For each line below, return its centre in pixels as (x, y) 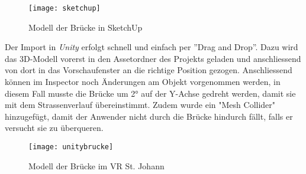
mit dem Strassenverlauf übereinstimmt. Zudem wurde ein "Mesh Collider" (140, 105)
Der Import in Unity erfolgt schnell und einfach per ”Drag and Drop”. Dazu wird (152, 47)
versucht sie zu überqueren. (54, 128)
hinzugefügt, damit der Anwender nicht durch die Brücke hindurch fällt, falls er (149, 116)
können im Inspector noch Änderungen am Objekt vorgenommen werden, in (143, 82)
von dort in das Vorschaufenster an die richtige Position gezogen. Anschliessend (149, 70)
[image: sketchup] (65, 8)
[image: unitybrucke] (71, 147)
